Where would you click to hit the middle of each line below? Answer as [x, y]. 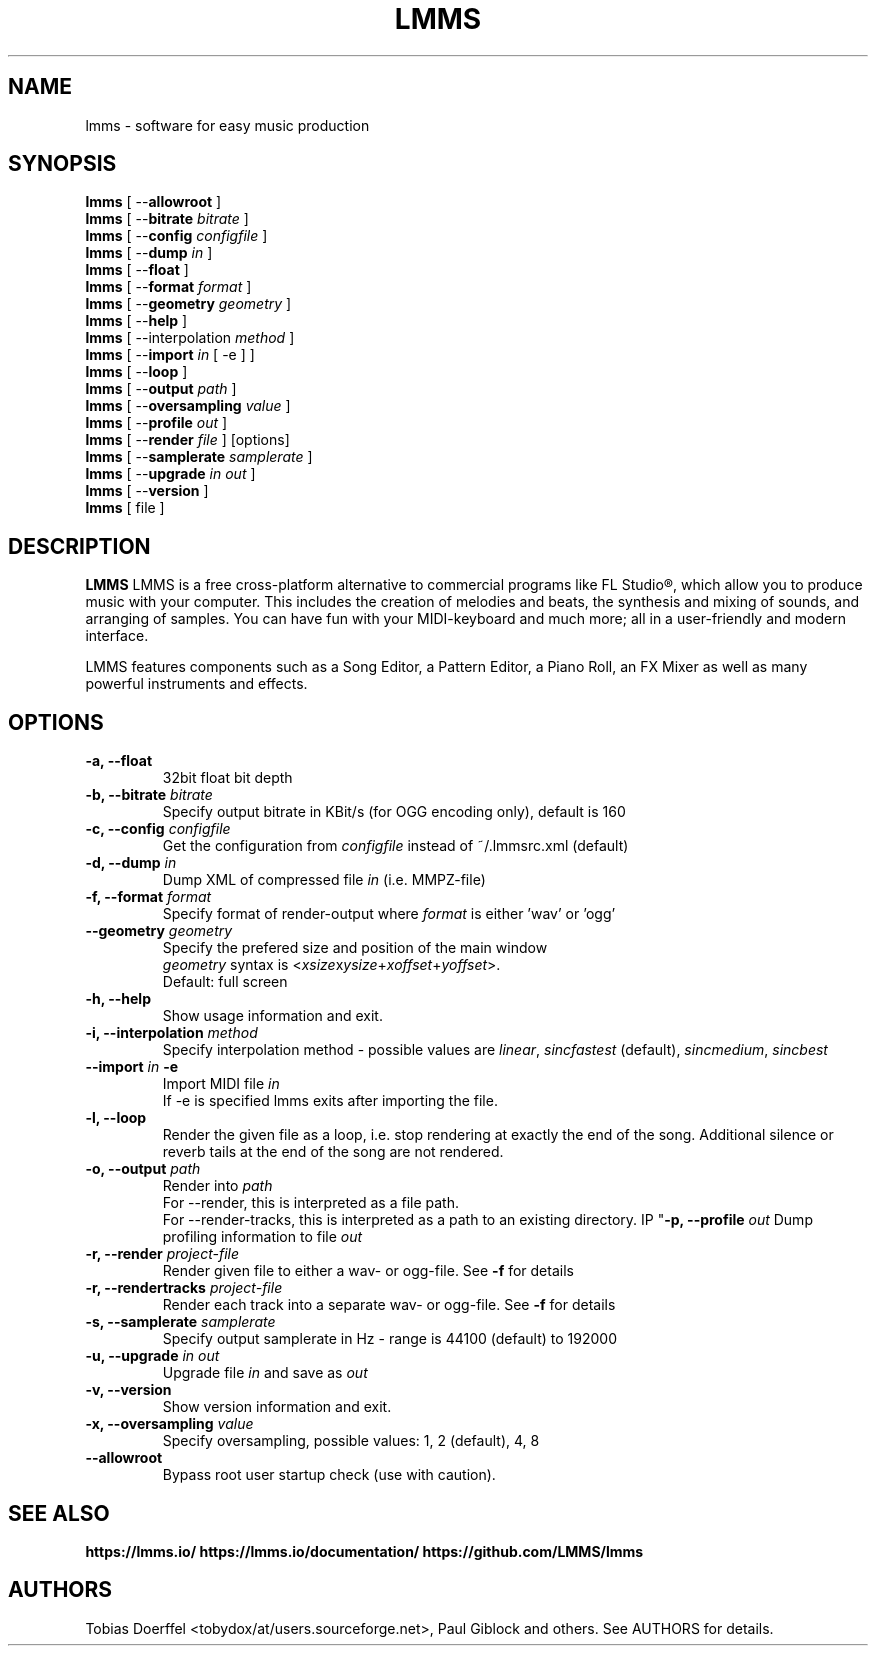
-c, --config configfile [158, 829]
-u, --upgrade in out [152, 1356]
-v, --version [128, 1390]
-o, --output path [143, 1169]
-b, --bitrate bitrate [149, 795]
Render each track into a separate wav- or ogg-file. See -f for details [389, 1305]
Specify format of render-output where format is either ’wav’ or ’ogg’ [389, 914]
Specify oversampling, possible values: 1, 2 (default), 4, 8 [351, 1441]
